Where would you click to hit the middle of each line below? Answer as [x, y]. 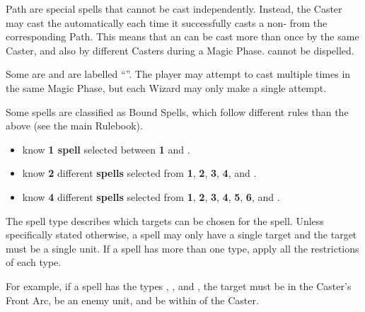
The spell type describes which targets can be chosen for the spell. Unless [165, 220]
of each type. [34, 262]
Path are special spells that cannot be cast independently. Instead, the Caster [174, 8]
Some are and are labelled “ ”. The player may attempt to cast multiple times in [178, 74]
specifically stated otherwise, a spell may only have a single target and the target [181, 235]
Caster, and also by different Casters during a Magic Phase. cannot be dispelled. [180, 50]
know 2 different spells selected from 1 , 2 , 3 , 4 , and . [139, 173]
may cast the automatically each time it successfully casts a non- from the [167, 22]
